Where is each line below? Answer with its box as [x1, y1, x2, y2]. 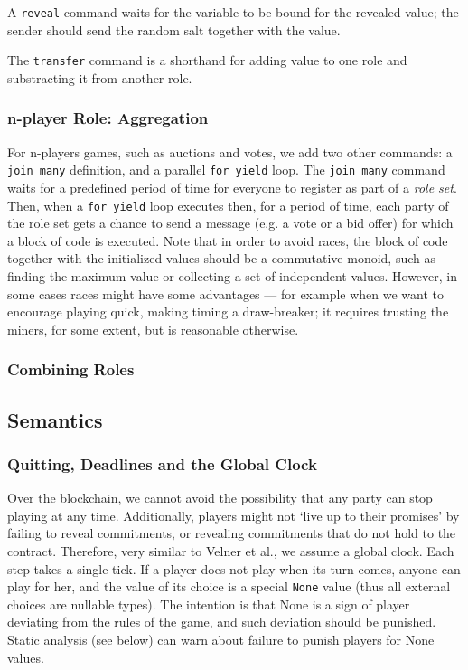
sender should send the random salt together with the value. [7, 20, 341, 39]
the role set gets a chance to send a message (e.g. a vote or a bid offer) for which [7, 213, 454, 232]
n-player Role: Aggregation [7, 107, 209, 129]
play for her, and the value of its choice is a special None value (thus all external [7, 577, 451, 596]
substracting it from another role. [7, 68, 192, 87]
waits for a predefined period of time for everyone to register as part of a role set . [7, 177, 457, 196]
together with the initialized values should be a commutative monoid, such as [7, 249, 435, 268]
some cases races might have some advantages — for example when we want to [7, 284, 445, 303]
